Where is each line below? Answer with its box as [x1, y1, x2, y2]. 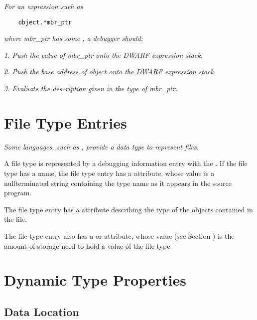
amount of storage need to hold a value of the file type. [4, 240, 172, 251]
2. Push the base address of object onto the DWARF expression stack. [4, 66, 216, 77]
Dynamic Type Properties [4, 270, 186, 290]
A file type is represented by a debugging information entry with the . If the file [4, 158, 248, 168]
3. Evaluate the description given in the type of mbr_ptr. [4, 83, 178, 94]
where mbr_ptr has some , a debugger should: [4, 33, 143, 43]
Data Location [4, 304, 79, 319]
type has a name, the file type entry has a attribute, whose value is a [4, 167, 215, 178]
